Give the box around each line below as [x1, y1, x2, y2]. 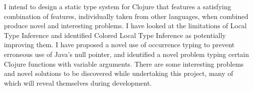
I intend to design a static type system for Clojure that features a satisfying [4, 1, 231, 11]
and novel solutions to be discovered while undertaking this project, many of [4, 68, 233, 78]
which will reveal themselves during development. [4, 77, 152, 88]
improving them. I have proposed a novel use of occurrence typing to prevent [4, 39, 235, 50]
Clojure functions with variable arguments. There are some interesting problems [4, 58, 244, 69]
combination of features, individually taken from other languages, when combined [4, 11, 249, 21]
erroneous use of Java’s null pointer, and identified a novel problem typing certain [4, 49, 249, 59]
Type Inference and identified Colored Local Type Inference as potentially [4, 30, 226, 40]
